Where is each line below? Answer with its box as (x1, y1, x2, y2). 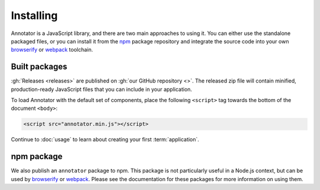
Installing (11, 9, 58, 22)
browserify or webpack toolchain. (11, 46, 93, 53)
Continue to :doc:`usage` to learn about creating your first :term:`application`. (11, 136, 200, 143)
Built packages (11, 62, 68, 72)
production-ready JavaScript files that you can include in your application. (11, 85, 193, 93)
